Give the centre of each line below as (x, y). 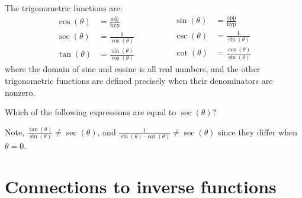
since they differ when (258, 132)
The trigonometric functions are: (64, 8)
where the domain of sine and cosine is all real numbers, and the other (133, 69)
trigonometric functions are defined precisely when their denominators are (139, 80)
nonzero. (20, 92)
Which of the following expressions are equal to (91, 112)
